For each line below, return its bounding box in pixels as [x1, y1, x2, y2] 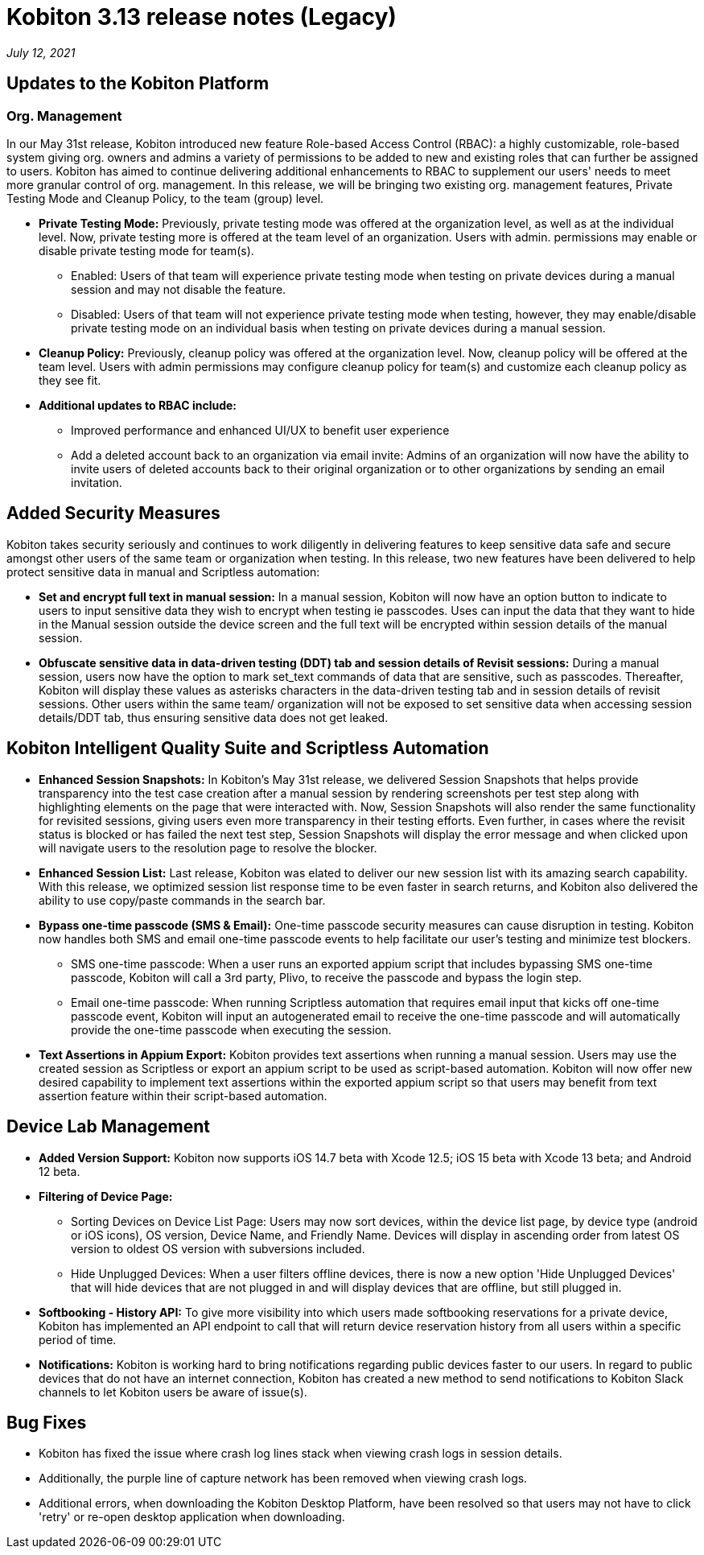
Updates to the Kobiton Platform [6, 73, 270, 94]
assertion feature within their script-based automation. [39, 1088, 327, 1103]
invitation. [71, 475, 122, 489]
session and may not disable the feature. [71, 282, 286, 296]
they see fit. [39, 373, 101, 387]
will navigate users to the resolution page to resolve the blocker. [39, 840, 377, 855]
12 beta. [39, 1164, 80, 1178]
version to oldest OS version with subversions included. [71, 1241, 365, 1256]
